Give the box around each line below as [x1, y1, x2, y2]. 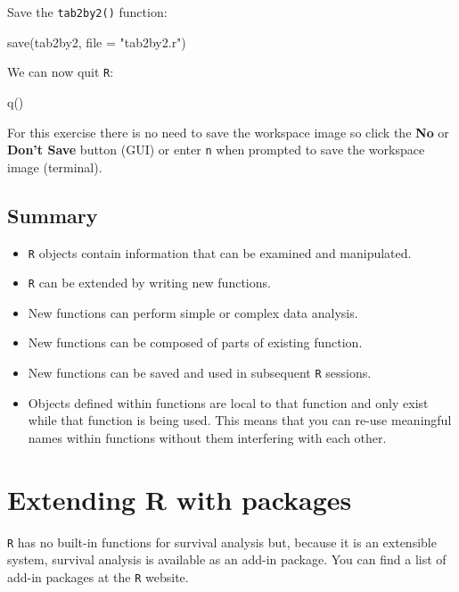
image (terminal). [7, 157, 102, 176]
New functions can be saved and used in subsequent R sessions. [28, 363, 372, 382]
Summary [7, 201, 98, 229]
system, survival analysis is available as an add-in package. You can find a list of [7, 550, 447, 569]
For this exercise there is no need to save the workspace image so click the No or [7, 122, 449, 141]
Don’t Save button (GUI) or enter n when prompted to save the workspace [7, 140, 425, 159]
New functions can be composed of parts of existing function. [28, 333, 363, 352]
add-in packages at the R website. [7, 567, 189, 586]
